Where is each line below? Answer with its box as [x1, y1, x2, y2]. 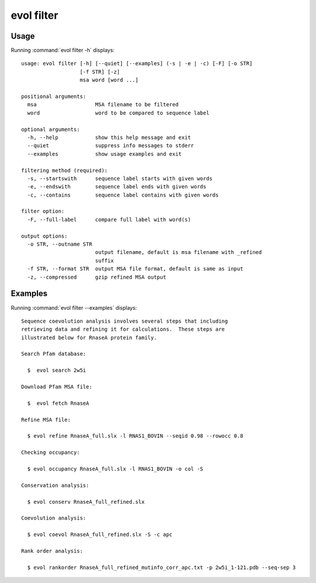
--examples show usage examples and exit [27, 150, 182, 157]
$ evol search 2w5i [27, 367, 87, 374]
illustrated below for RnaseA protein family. [21, 334, 157, 341]
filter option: [21, 208, 65, 215]
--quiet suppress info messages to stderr [27, 143, 194, 149]
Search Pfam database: [21, 351, 87, 357]
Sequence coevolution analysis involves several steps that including [21, 317, 228, 324]
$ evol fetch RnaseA [27, 399, 90, 406]
